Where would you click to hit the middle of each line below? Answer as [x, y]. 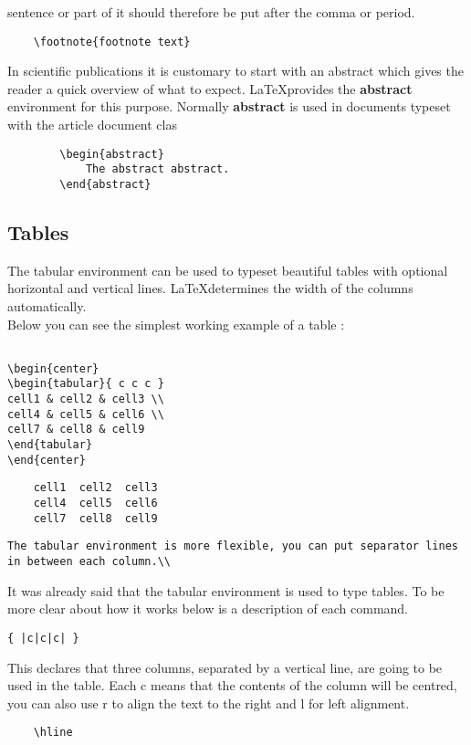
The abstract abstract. [157, 169]
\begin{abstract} [112, 154]
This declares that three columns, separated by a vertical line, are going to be [225, 667]
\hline [53, 733]
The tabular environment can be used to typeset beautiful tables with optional [228, 270]
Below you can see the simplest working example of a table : [176, 324]
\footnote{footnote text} [112, 42]
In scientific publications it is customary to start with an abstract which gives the [235, 71]
